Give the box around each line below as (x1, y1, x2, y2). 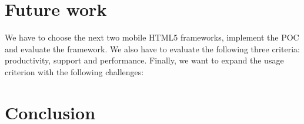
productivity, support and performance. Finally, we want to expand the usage (5, 54, 284, 66)
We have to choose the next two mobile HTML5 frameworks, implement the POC (5, 31, 299, 43)
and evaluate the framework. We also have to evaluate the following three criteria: (5, 42, 300, 55)
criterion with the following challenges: (5, 65, 144, 78)
